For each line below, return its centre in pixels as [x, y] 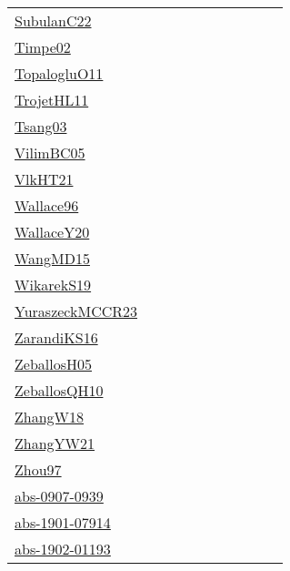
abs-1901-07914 [63, 522]
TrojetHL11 [52, 100]
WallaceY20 [52, 232]
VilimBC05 [50, 153]
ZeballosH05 [53, 364]
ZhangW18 [50, 417]
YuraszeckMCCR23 [76, 311]
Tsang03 [41, 126]
